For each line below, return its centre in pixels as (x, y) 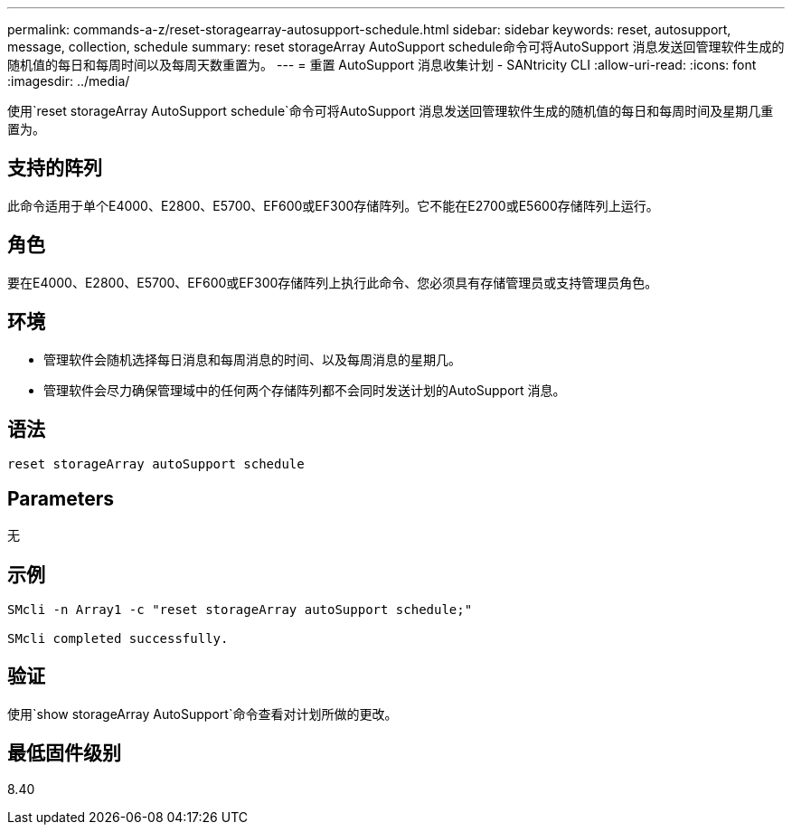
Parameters (61, 498)
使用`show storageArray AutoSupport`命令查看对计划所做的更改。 (203, 714)
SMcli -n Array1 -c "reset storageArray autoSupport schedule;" (240, 610)
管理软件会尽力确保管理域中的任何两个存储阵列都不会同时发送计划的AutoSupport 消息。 (305, 390)
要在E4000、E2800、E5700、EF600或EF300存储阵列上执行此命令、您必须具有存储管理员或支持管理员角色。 (333, 282)
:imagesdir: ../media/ (69, 81)
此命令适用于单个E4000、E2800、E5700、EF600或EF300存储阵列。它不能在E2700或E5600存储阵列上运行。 (333, 205)
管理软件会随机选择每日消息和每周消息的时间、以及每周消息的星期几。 (252, 359)
